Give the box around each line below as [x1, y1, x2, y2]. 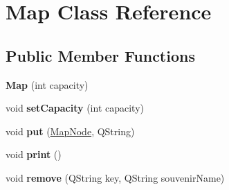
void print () [6, 147, 62, 162]
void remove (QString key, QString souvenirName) [6, 170, 225, 184]
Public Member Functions [6, 44, 195, 66]
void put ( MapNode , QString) [6, 123, 135, 138]
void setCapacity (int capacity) [6, 101, 144, 115]
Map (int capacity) [6, 77, 89, 92]
